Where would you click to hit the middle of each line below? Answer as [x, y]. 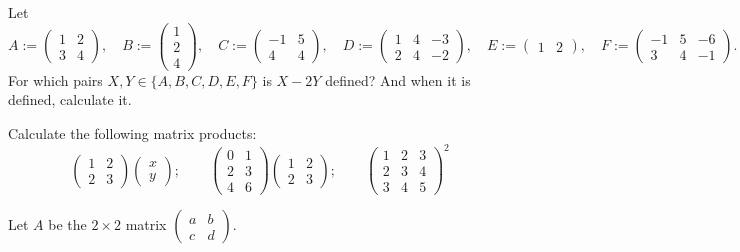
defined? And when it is [398, 79]
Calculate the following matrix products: [132, 132]
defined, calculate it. [70, 99]
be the [67, 224]
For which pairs [55, 79]
